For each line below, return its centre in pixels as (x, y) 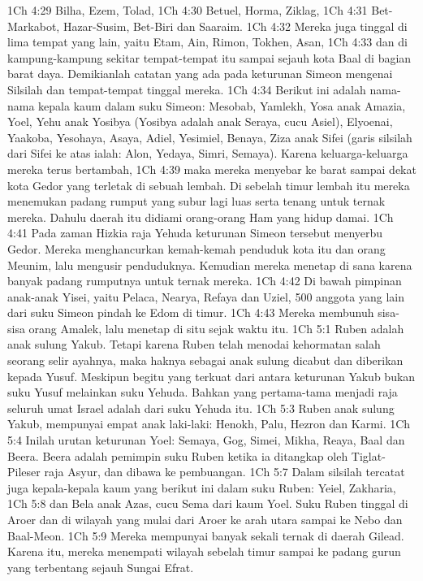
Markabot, (34, 26)
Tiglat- (368, 455)
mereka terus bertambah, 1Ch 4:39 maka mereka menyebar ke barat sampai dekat (212, 169)
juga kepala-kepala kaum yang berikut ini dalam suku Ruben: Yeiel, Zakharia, (202, 487)
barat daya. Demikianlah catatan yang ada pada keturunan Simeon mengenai (200, 74)
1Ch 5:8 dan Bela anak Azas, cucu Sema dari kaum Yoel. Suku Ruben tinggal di (208, 503)
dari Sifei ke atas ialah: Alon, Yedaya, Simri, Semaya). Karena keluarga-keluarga (208, 153)
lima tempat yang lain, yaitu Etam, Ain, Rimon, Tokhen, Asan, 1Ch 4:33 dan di (207, 42)
